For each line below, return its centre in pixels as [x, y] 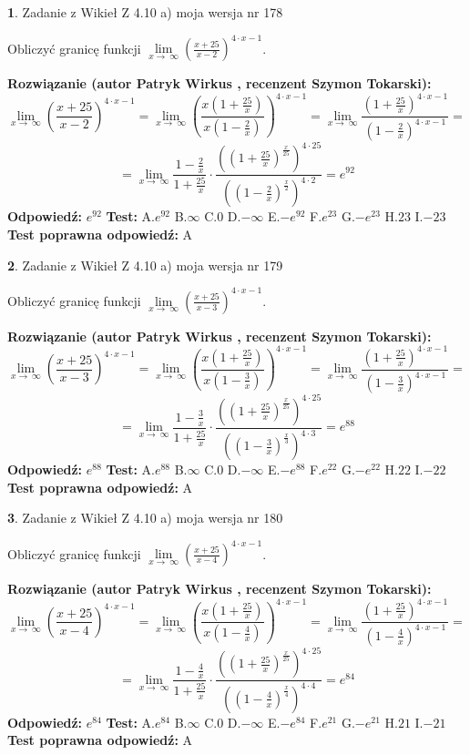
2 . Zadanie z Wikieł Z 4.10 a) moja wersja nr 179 [145, 265]
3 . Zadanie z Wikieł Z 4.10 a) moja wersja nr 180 [145, 518]
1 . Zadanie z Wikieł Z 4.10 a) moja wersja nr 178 [145, 12]
